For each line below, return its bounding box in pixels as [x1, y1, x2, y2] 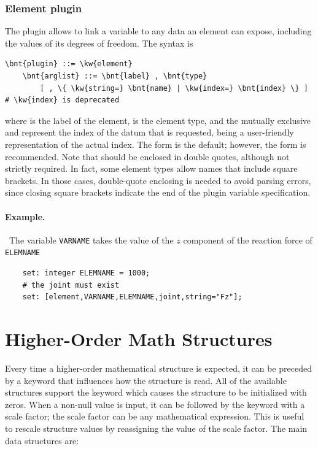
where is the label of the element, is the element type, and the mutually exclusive [5, 113, 311, 126]
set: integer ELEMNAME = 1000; [22, 269, 150, 278]
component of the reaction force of [183, 233, 312, 246]
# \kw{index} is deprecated [5, 96, 120, 105]
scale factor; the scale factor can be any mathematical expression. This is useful [5, 410, 304, 423]
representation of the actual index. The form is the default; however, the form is [5, 137, 306, 150]
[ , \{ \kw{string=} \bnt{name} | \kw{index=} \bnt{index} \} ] [40, 83, 308, 93]
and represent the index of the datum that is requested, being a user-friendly [5, 126, 294, 139]
